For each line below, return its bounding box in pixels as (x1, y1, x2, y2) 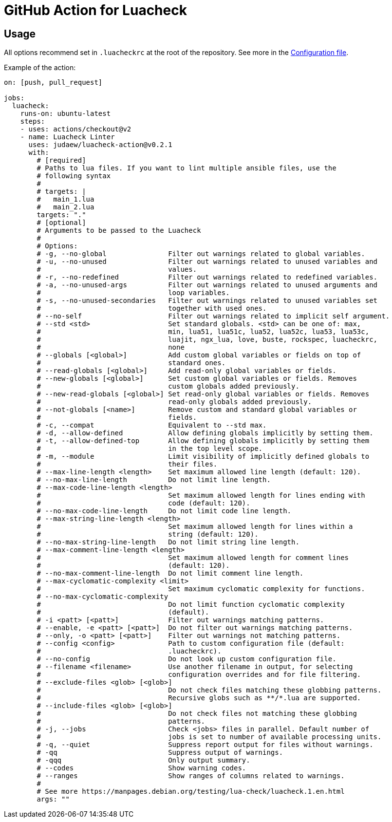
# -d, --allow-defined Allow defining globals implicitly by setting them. (37, 429, 373, 437)
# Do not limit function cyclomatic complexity (37, 600, 345, 609)
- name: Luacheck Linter (20, 133, 115, 141)
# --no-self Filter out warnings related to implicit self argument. (37, 312, 390, 320)
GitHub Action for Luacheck (4, 2, 187, 19)
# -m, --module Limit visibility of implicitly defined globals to (37, 452, 370, 461)
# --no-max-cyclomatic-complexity (37, 593, 168, 601)
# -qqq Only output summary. (37, 756, 250, 765)
